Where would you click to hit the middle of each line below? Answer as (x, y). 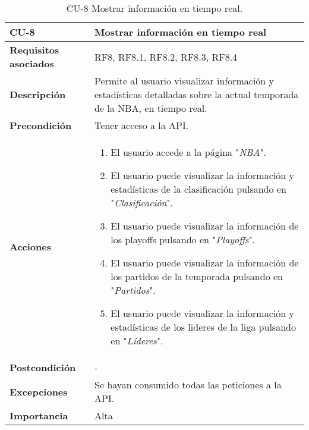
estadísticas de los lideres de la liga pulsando (203, 327)
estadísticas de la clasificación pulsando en (198, 189)
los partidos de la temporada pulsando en (197, 276)
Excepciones (39, 391)
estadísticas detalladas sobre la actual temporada (197, 94)
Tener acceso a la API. (142, 125)
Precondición (41, 125)
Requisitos (34, 50)
